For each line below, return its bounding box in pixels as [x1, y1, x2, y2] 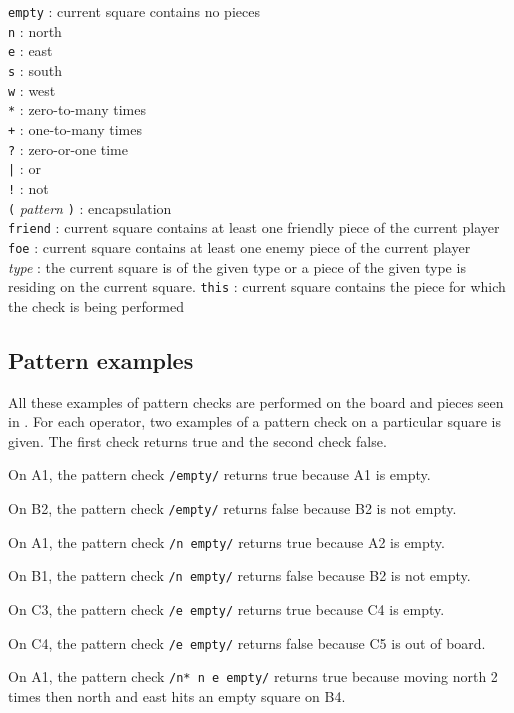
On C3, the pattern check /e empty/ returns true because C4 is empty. [8, 598, 445, 619]
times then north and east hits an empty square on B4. [8, 685, 346, 706]
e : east [8, 40, 53, 61]
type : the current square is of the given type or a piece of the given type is [8, 256, 466, 277]
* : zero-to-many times [8, 99, 146, 120]
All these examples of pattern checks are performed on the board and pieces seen [8, 391, 504, 412]
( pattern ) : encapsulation [8, 197, 172, 218]
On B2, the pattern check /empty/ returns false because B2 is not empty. [8, 498, 457, 519]
